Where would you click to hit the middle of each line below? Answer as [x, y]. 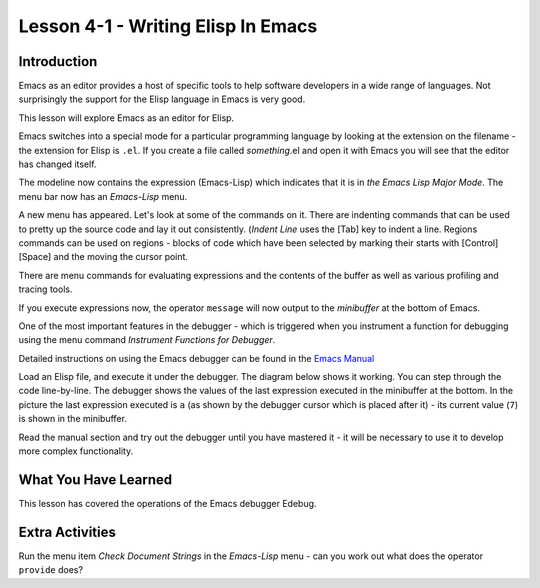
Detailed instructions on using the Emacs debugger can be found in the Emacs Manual [196, 358]
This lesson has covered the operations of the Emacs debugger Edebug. [167, 503]
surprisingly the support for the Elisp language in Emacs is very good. [162, 99]
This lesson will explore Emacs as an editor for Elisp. [126, 117]
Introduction [58, 61]
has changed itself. [57, 164]
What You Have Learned [95, 479]
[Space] [35, 257]
